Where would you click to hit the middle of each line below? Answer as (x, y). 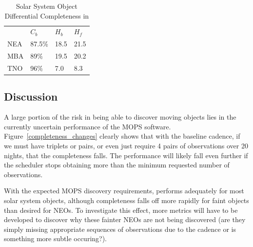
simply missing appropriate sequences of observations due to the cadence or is (120, 229)
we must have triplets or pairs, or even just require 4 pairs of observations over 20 (126, 146)
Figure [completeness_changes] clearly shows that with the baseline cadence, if (122, 136)
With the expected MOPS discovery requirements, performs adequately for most (124, 191)
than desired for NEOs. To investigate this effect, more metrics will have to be (121, 210)
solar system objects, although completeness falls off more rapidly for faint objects (126, 200)
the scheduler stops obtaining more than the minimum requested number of (117, 165)
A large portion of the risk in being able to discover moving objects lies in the (120, 117)
